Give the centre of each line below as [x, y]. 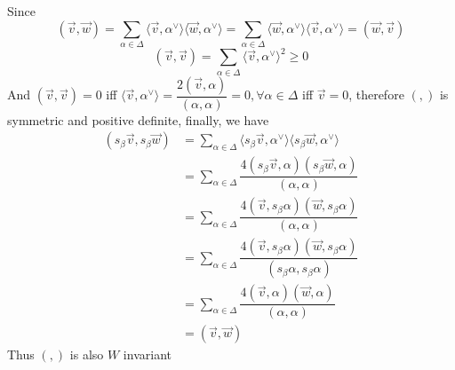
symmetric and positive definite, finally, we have [138, 119]
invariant [147, 354]
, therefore [376, 94]
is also [87, 354]
